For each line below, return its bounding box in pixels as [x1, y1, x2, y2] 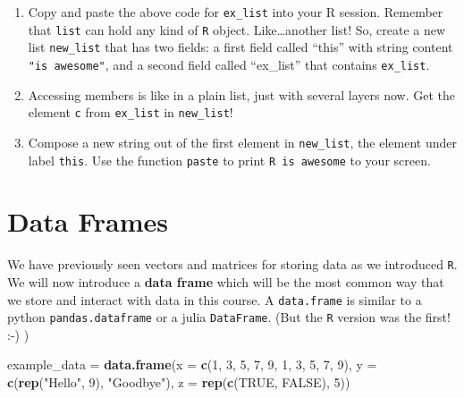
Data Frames [7, 203, 169, 240]
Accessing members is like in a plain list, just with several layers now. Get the [28, 85, 455, 104]
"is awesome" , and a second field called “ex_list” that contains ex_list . [28, 55, 430, 73]
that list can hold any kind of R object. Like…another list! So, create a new [28, 20, 446, 38]
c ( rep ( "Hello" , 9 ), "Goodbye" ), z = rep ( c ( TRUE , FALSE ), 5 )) [7, 373, 350, 392]
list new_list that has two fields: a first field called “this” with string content [28, 38, 453, 56]
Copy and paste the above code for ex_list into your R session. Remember [28, 3, 443, 21]
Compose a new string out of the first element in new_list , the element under [28, 132, 457, 151]
